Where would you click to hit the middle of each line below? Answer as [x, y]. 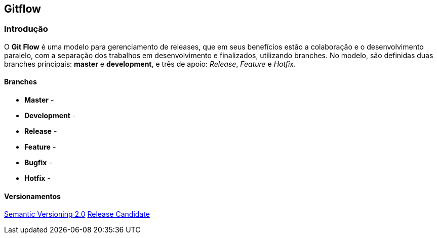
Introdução [26, 29]
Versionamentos [32, 196]
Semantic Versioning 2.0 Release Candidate [77, 214]
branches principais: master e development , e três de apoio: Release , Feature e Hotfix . [150, 64]
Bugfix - [38, 163]
